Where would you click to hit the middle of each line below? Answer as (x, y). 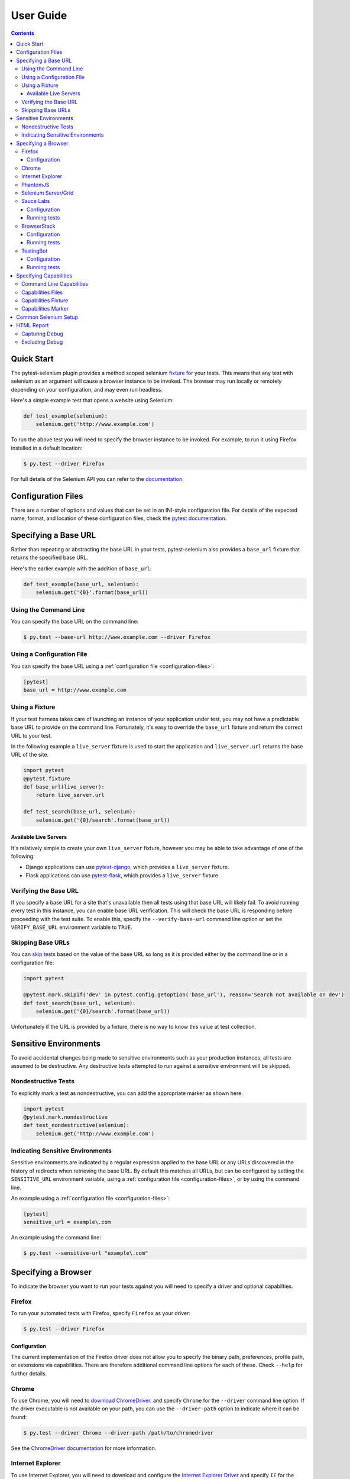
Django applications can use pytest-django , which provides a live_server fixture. (127, 867)
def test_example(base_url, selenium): (81, 584)
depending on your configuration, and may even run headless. (87, 389)
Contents (23, 33)
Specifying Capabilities (44, 276)
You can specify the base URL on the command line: (75, 621)
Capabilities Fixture (45, 301)
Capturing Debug (42, 334)
